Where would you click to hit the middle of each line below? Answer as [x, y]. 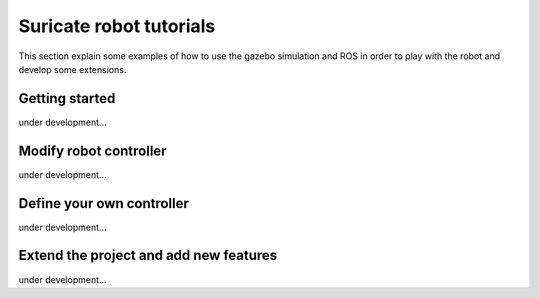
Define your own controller [104, 203]
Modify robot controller [92, 150]
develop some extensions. [72, 69]
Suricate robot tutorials [117, 26]
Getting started [67, 98]
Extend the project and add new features [148, 255]
